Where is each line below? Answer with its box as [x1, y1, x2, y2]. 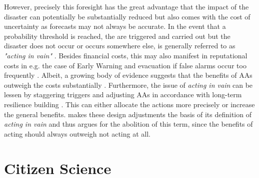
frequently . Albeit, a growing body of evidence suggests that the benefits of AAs [4, 70, 252, 80]
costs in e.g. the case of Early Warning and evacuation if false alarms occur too [4, 60, 246, 70]
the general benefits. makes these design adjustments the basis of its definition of [4, 109, 251, 119]
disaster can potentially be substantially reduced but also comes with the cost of [4, 11, 250, 21]
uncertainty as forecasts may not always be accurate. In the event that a [4, 21, 226, 31]
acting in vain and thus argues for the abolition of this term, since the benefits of [4, 119, 253, 129]
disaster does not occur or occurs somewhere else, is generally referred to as [4, 40, 235, 51]
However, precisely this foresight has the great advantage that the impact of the [4, 1, 249, 11]
